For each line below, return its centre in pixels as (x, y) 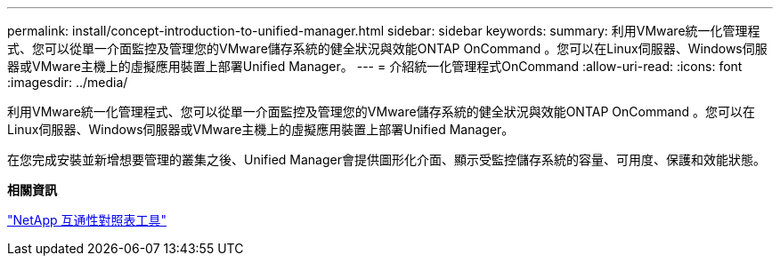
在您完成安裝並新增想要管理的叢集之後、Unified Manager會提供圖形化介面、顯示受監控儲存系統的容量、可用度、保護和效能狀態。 (386, 159)
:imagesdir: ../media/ (68, 82)
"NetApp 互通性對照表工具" (87, 220)
